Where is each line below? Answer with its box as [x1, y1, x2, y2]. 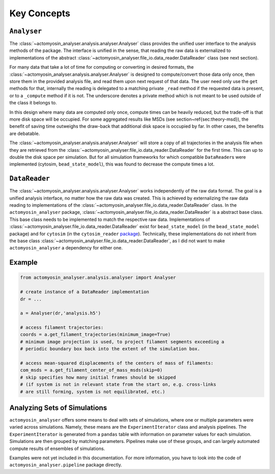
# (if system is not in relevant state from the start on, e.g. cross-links [20, 382, 216, 387]
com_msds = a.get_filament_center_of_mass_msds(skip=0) [20, 367, 163, 373]
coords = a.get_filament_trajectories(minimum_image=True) [20, 331, 171, 338]
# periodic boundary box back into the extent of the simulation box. [20, 346, 201, 352]
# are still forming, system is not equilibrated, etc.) [20, 388, 166, 395]
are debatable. [9, 130, 40, 136]
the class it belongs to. [9, 100, 57, 106]
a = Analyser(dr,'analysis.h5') [20, 311, 101, 316]
